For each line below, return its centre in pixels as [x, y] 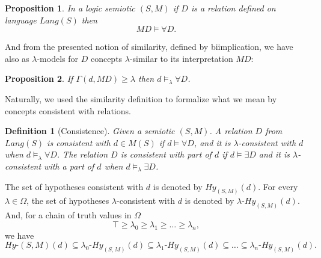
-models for [57, 58]
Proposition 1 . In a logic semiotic [70, 8]
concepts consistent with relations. [68, 110]
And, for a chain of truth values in [68, 215]
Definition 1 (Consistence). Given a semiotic [90, 131]
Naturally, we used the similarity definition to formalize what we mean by [141, 98]
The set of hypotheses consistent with [74, 186]
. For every [278, 186]
